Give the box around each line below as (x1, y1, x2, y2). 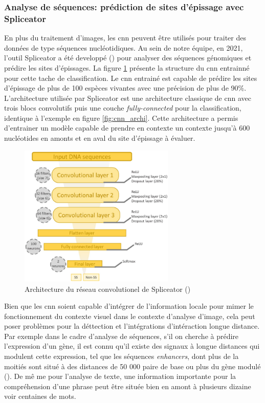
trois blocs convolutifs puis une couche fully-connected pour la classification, (4, 102, 241, 113)
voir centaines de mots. (4, 391, 76, 401)
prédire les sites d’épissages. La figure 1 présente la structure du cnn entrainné (4, 62, 250, 73)
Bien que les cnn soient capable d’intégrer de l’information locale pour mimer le (4, 301, 254, 311)
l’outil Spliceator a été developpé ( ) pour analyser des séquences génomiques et (4, 52, 252, 63)
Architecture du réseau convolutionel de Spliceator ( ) (25, 283, 191, 294)
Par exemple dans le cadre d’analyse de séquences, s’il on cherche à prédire (4, 330, 239, 341)
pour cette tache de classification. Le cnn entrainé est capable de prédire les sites (4, 72, 257, 83)
